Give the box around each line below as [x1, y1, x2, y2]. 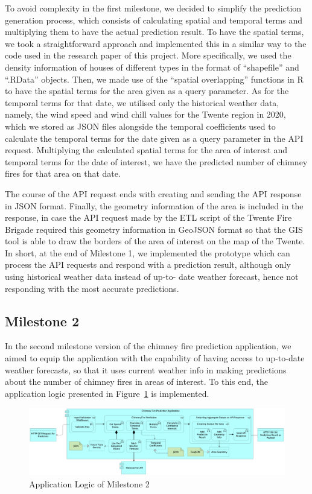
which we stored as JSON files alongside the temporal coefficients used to [5, 119, 276, 132]
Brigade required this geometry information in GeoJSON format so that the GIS [5, 223, 303, 235]
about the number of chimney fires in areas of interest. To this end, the [5, 375, 269, 388]
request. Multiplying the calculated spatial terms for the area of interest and [5, 144, 287, 156]
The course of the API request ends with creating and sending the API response [5, 187, 302, 200]
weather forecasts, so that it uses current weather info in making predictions [5, 363, 287, 376]
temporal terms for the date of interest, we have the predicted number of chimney [5, 155, 308, 168]
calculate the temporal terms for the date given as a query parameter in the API [5, 131, 304, 144]
